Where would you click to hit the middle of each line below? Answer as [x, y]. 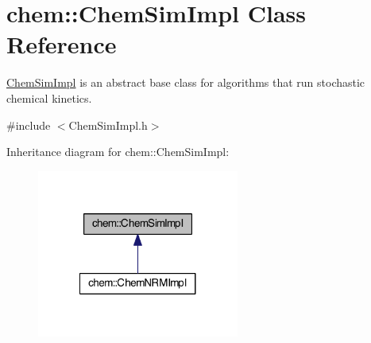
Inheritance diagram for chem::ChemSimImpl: [118, 152]
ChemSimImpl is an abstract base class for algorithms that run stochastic [186, 82]
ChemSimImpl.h [108, 125]
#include [29, 125]
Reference [62, 44]
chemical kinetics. [49, 97]
